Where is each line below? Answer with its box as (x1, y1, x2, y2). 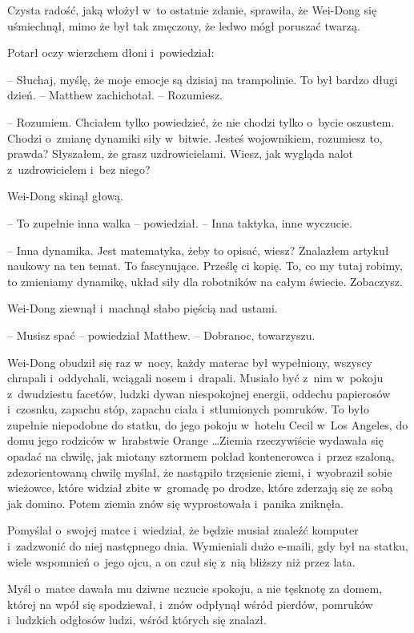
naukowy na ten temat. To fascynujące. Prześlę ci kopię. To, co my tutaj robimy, (7, 257, 403, 274)
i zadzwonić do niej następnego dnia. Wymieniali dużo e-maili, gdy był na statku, (7, 538, 408, 554)
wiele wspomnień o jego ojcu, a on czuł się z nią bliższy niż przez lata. (7, 553, 356, 570)
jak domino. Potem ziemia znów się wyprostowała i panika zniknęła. (7, 494, 344, 511)
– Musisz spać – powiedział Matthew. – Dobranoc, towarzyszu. (7, 326, 316, 343)
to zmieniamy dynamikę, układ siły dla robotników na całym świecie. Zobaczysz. (7, 272, 403, 289)
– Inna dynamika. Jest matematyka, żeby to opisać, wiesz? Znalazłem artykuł (7, 241, 389, 258)
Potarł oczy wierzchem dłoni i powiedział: (7, 44, 215, 61)
